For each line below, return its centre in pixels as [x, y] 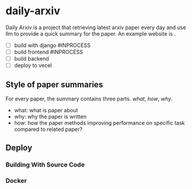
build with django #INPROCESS [52, 45]
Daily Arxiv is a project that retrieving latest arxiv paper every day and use [96, 27]
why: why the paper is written [50, 116]
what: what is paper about [46, 110]
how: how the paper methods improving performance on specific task [99, 123]
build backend [31, 59]
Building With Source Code [45, 165]
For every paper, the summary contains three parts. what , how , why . [89, 99]
